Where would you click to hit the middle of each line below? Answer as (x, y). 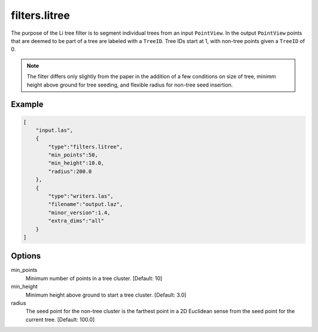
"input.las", (54, 130)
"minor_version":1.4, (79, 213)
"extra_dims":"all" (76, 221)
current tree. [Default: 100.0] (60, 319)
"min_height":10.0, (76, 163)
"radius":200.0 (70, 171)
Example (27, 104)
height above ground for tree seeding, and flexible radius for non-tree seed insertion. (130, 85)
